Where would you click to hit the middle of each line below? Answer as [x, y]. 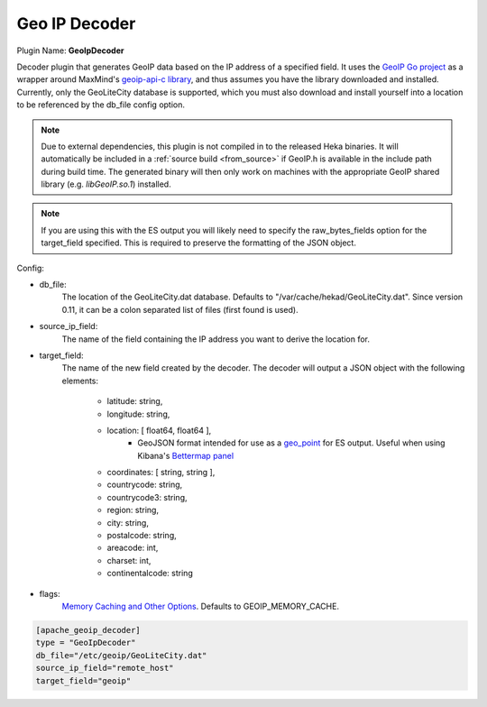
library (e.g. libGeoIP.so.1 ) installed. [106, 184]
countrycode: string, [145, 485]
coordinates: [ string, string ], [161, 473]
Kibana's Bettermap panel [186, 455]
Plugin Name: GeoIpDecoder [70, 50]
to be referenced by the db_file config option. [101, 105]
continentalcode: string [150, 574]
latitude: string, [135, 401]
